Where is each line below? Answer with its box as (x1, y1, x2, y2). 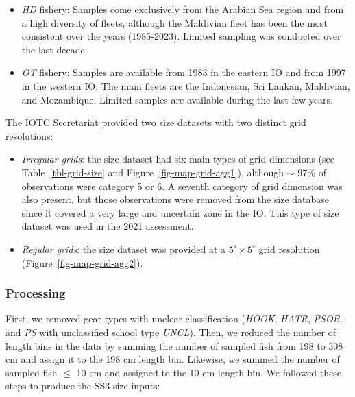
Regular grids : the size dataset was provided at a (21, 241, 226, 256)
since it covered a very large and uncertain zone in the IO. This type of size (21, 205, 339, 219)
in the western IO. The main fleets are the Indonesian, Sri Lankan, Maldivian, (21, 78, 350, 93)
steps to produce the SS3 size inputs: (5, 378, 160, 393)
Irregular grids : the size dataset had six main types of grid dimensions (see (21, 152, 334, 166)
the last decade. (21, 42, 88, 56)
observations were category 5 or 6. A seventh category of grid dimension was (21, 178, 343, 193)
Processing (5, 285, 66, 302)
